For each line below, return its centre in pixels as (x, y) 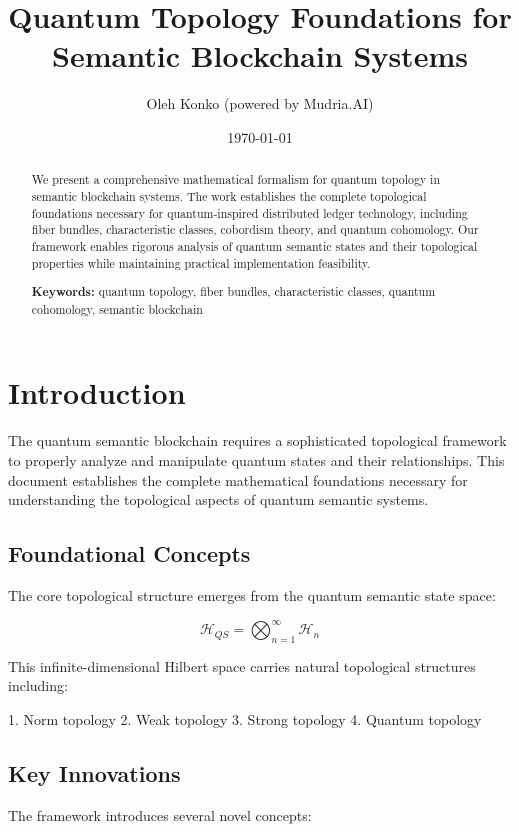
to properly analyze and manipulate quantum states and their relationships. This (256, 459)
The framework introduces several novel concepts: (160, 814)
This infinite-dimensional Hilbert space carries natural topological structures (242, 665)
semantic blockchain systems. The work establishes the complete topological (229, 195)
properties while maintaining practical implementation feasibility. (201, 262)
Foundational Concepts (129, 553)
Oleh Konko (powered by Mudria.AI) (260, 103)
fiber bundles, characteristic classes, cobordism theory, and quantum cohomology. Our (255, 229)
